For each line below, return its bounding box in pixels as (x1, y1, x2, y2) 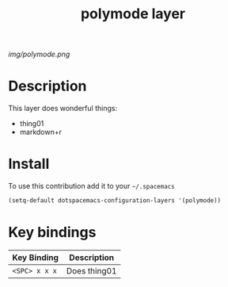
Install (8, 155, 50, 173)
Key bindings (8, 224, 97, 242)
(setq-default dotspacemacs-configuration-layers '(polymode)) (8, 197, 222, 205)
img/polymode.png (8, 49, 70, 59)
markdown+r (19, 128, 62, 137)
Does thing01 (66, 265, 117, 276)
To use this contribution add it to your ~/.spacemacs (8, 182, 176, 191)
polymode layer (80, 5, 186, 23)
